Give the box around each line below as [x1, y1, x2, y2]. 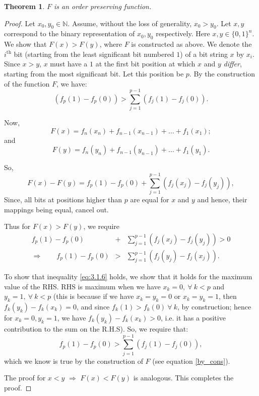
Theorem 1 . [4, 1, 45, 11]
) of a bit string [180, 48, 228, 59]
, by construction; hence [177, 301, 251, 312]
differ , [223, 58, 242, 69]
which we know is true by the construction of [4, 355, 143, 366]
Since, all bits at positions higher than [4, 194, 122, 205]
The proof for [4, 372, 46, 383]
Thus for [4, 221, 31, 231]
